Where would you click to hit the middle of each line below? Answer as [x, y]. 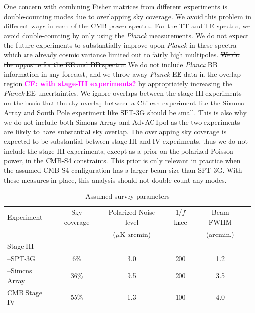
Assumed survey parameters [127, 196]
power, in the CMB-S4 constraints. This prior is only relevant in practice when [122, 160]
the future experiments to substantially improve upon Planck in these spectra [120, 45]
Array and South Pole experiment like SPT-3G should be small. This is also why [125, 112]
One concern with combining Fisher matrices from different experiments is [115, 6]
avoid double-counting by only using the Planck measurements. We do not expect [126, 35]
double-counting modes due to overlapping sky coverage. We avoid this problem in [127, 16]
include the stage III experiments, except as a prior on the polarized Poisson [119, 150]
